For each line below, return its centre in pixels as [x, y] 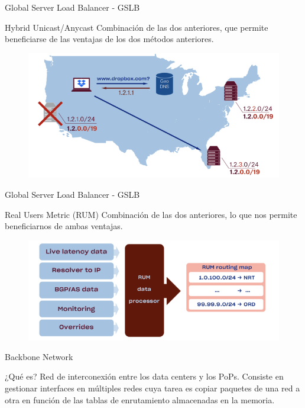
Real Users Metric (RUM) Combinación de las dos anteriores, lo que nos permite [151, 214]
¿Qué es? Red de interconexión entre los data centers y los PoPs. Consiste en [144, 376]
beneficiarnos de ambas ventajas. [64, 226]
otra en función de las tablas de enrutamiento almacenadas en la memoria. [140, 399]
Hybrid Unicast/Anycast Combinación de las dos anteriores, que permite [137, 27]
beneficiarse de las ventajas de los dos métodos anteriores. [109, 39]
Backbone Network [39, 356]
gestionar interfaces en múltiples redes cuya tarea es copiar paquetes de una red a [152, 388]
